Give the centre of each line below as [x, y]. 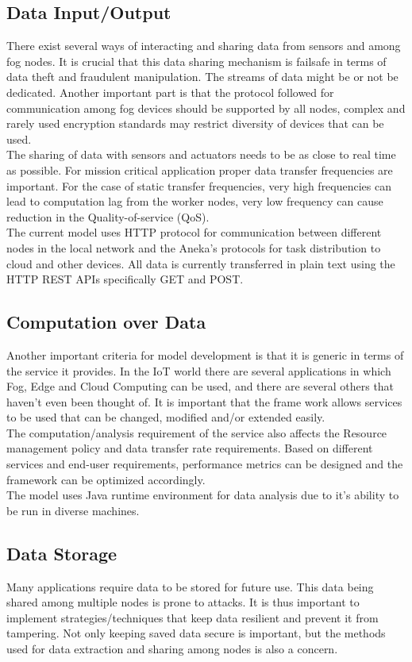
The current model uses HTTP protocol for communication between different [194, 232]
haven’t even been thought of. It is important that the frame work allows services [204, 401]
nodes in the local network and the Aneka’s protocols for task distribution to [194, 247]
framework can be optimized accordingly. [106, 479]
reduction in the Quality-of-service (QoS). [108, 216]
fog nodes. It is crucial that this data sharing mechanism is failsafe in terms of [196, 61]
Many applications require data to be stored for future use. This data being [190, 586]
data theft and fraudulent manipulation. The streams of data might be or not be [202, 77]
